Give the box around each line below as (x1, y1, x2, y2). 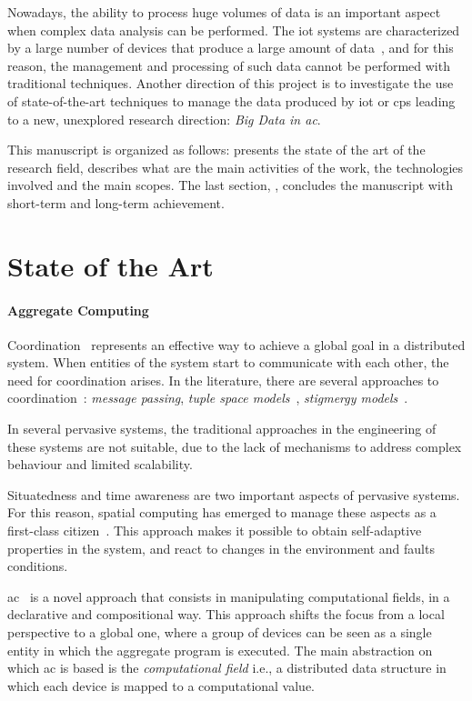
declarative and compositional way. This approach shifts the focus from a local (7, 605, 445, 624)
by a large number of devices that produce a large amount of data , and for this (7, 38, 454, 57)
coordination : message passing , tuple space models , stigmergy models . (7, 388, 408, 407)
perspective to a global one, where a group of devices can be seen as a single (7, 623, 432, 642)
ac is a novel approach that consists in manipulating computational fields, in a (7, 586, 450, 606)
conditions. (7, 556, 68, 576)
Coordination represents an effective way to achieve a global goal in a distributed (7, 335, 466, 354)
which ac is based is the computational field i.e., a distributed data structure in (7, 658, 447, 677)
